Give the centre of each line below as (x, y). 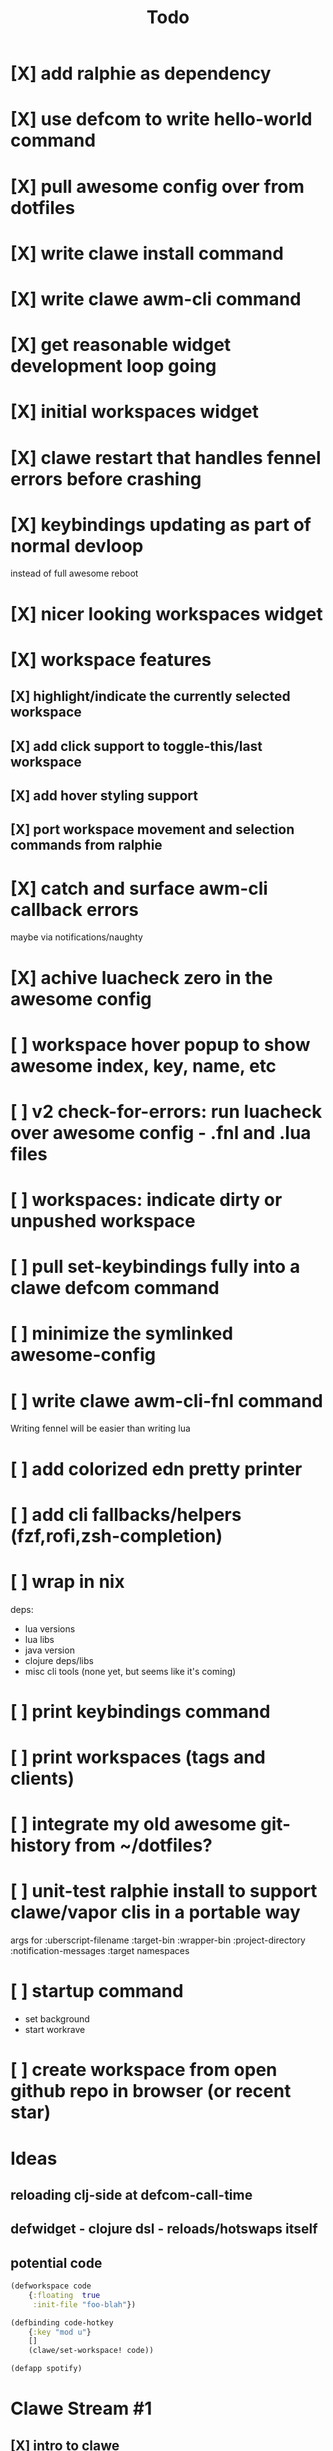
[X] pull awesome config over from (157, 186)
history (41, 1845)
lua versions (50, 1628)
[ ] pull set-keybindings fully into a (155, 1267)
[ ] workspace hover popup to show (160, 1044)
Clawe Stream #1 (81, 2408)
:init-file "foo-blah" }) (84, 2304)
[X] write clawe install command (147, 253)
